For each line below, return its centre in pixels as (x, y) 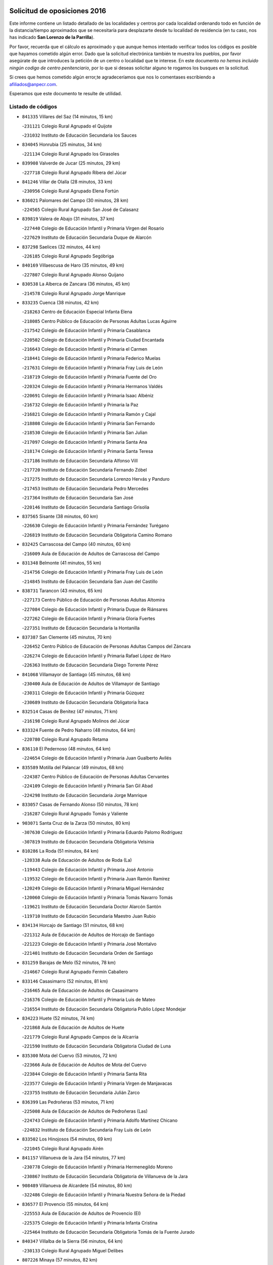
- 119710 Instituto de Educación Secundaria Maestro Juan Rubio (89, 916)
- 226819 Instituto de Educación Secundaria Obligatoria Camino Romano (97, 535)
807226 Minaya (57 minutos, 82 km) (60, 1260)
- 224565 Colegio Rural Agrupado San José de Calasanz (80, 209)
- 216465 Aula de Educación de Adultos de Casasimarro (80, 990)
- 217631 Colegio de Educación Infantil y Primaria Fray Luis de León (92, 367)
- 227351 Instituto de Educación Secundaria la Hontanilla (81, 628)
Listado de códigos (33, 106)
